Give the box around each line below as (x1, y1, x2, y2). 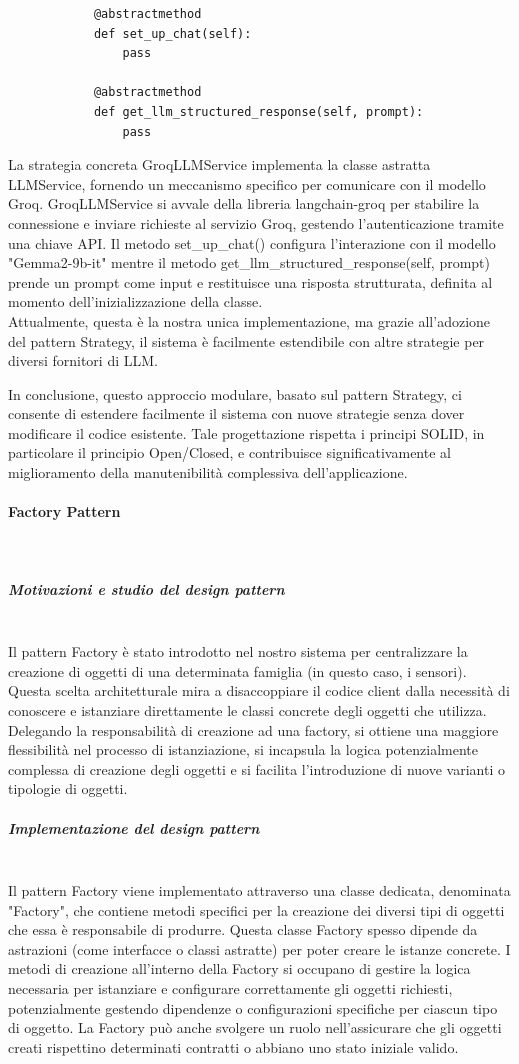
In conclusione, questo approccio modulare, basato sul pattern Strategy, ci (8, 383, 462, 404)
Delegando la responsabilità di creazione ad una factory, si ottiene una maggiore (8, 719, 499, 740)
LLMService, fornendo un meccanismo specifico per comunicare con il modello (8, 173, 486, 194)
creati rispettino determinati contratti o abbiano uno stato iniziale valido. (8, 1036, 459, 1057)
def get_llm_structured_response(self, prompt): (93, 104, 424, 119)
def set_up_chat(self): (93, 26, 252, 41)
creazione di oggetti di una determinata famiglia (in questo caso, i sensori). (8, 660, 467, 681)
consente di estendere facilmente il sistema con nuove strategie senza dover (8, 403, 465, 424)
